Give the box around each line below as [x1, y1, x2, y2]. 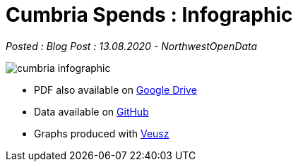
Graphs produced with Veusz [34, 127, 169, 140]
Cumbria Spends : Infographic [6, 3, 293, 27]
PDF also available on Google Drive [34, 83, 197, 96]
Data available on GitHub [34, 105, 149, 118]
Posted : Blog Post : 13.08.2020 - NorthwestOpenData [6, 39, 258, 52]
